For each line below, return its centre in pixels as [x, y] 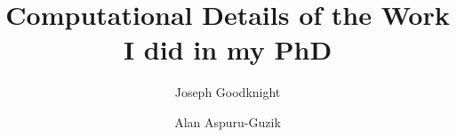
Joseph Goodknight [228, 92]
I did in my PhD [228, 49]
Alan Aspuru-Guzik [228, 121]
